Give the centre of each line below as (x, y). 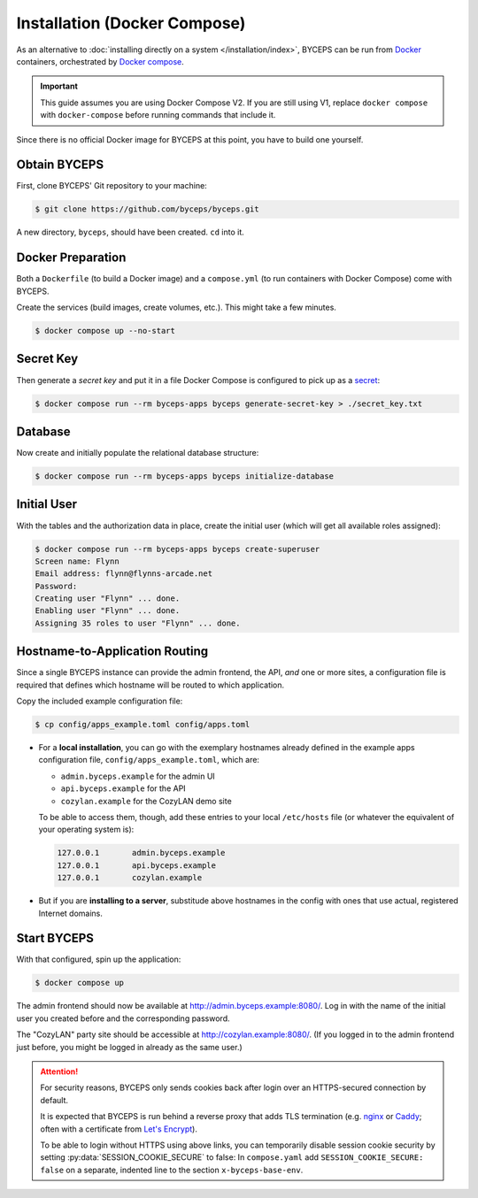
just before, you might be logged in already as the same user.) (129, 1047)
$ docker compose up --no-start (105, 331)
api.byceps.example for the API (123, 788)
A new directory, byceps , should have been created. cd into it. (131, 232)
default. (54, 1100)
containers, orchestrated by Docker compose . (100, 61)
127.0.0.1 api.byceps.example (137, 865)
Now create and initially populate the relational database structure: (138, 453)
